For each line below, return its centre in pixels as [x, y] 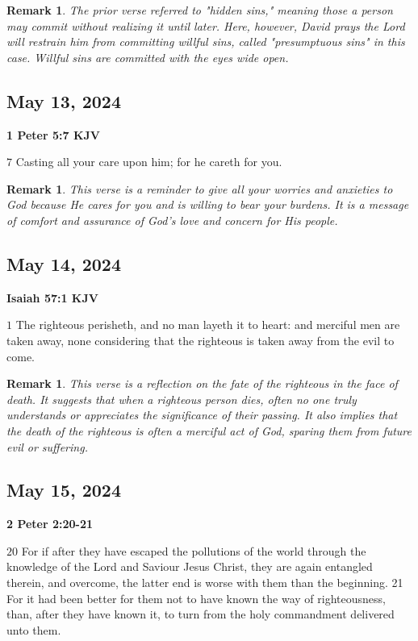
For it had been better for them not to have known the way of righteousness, [196, 598]
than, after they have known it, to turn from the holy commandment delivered [201, 614]
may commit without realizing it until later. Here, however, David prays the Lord [206, 25]
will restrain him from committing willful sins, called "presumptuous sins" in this [206, 42]
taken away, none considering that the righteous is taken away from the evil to [201, 340]
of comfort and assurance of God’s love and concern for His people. [172, 220]
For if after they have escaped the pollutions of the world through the [194, 550]
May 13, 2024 [64, 100]
